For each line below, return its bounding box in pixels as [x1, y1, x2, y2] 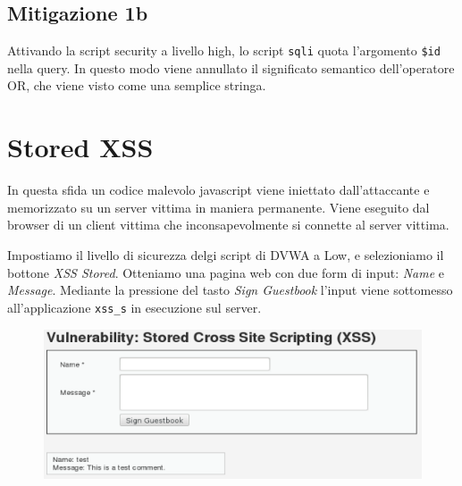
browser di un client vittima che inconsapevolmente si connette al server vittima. [7, 215, 449, 234]
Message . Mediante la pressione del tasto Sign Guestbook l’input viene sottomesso [7, 281, 453, 299]
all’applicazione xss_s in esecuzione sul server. [7, 297, 262, 316]
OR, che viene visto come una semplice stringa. [7, 76, 266, 95]
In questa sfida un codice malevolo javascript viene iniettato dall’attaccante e [7, 180, 430, 199]
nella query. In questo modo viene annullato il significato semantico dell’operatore [7, 58, 455, 77]
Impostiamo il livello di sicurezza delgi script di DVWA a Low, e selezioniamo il [7, 245, 444, 264]
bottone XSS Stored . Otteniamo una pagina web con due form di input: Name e [7, 263, 445, 281]
